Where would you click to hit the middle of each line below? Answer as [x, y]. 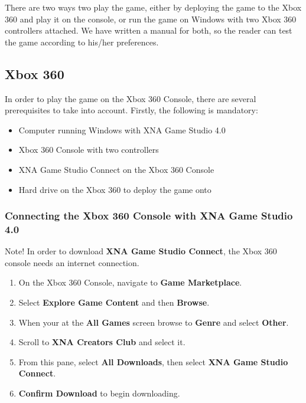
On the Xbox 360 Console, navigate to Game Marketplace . [130, 282]
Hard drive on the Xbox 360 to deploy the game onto [115, 189]
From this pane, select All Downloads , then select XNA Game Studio [153, 361]
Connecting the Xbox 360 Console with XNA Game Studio [149, 216]
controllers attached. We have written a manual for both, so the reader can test [149, 30]
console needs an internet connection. [72, 262]
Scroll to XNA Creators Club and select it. [102, 342]
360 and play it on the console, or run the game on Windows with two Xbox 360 [151, 19]
